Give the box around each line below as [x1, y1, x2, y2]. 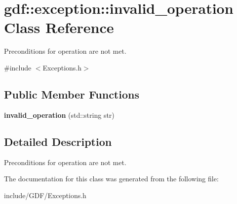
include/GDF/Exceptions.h [4, 190, 86, 200]
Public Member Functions [4, 86, 139, 102]
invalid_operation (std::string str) [4, 109, 115, 120]
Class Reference [4, 17, 114, 37]
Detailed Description [4, 134, 112, 149]
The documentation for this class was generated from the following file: [4, 173, 219, 184]
